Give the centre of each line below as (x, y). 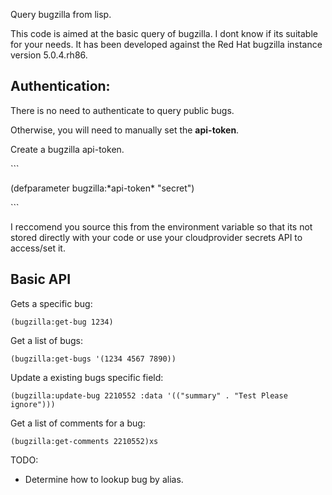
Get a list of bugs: (46, 340)
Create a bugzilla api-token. (67, 149)
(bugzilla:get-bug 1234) (62, 322)
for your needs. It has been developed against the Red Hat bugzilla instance (166, 44)
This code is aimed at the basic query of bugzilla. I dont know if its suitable (164, 33)
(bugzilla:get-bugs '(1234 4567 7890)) (93, 359)
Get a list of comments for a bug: (78, 423)
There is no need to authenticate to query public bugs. (122, 110)
